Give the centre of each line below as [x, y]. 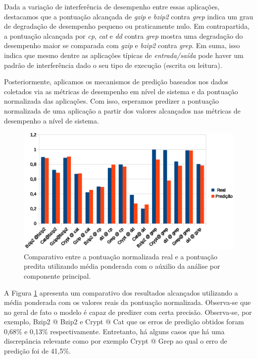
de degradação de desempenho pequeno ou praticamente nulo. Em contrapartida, [127, 26]
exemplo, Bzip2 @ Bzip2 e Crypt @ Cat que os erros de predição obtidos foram [124, 322]
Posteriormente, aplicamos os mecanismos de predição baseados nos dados [116, 82]
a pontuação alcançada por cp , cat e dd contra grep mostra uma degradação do [124, 35]
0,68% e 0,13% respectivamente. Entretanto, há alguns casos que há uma [114, 331]
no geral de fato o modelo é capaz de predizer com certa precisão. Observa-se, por [128, 312]
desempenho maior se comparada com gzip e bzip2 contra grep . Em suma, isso [122, 45]
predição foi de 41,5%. [37, 351]
